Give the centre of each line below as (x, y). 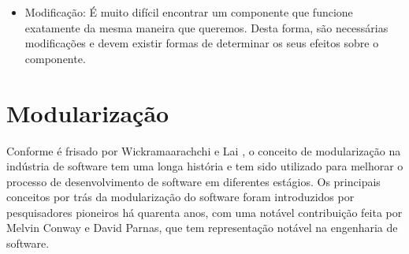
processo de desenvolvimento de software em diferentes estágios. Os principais (193, 181)
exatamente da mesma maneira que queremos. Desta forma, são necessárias (206, 27)
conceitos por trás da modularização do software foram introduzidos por (180, 197)
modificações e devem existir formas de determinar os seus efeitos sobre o (202, 43)
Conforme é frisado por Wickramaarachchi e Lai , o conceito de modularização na (204, 150)
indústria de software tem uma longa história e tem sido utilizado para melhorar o (205, 166)
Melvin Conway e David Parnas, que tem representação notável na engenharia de (202, 228)
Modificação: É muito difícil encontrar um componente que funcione (189, 12)
